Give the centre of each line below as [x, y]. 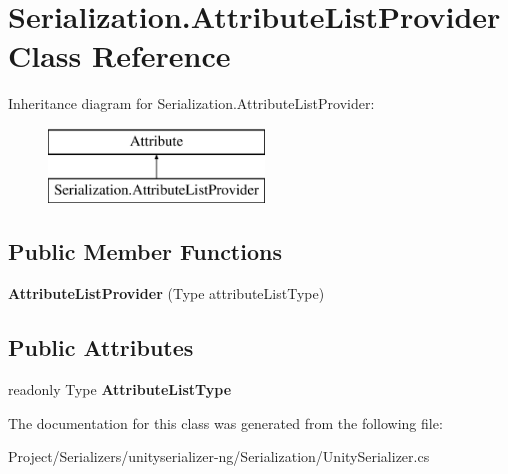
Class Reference [119, 55]
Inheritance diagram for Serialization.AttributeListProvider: [191, 103]
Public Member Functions [145, 251]
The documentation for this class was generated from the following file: [225, 422]
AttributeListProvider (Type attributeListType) [166, 293]
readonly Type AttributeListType [120, 389]
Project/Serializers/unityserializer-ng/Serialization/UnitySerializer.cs [219, 456]
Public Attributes [101, 347]
